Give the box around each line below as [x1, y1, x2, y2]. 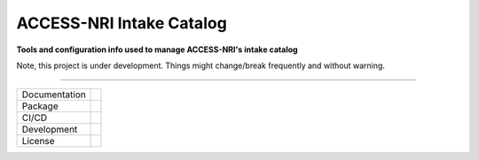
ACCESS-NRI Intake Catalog [16, 13, 228, 33]
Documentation [21, 88, 86, 101]
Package [21, 100, 59, 112]
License [21, 135, 55, 148]
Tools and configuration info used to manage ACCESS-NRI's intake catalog [16, 44, 298, 55]
